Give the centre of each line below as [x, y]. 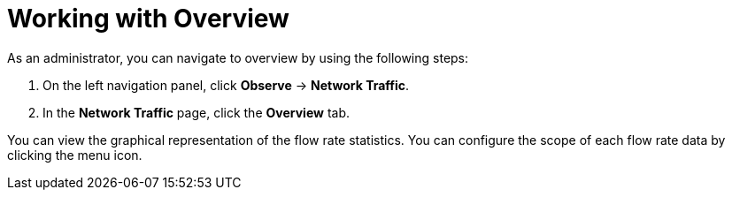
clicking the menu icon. [75, 155]
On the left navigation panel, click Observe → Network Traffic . [226, 85]
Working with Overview [148, 19]
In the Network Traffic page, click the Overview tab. [196, 112]
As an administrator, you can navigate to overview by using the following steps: [238, 57]
